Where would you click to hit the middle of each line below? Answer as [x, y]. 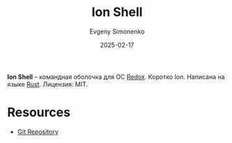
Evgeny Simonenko [117, 31]
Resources [39, 113]
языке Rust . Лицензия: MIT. [48, 84]
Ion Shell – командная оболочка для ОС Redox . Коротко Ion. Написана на [116, 77]
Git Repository [38, 131]
